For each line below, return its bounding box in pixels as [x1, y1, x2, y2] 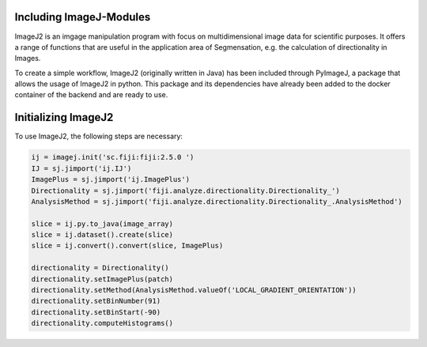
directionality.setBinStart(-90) [31, 307, 161, 316]
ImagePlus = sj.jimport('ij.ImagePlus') [31, 175, 190, 184]
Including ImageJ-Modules [14, 10, 151, 24]
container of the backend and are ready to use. [14, 90, 168, 100]
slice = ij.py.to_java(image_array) [31, 219, 174, 228]
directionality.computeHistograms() [31, 319, 174, 328]
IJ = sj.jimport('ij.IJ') [31, 164, 132, 173]
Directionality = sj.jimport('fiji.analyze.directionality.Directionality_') [31, 186, 340, 195]
